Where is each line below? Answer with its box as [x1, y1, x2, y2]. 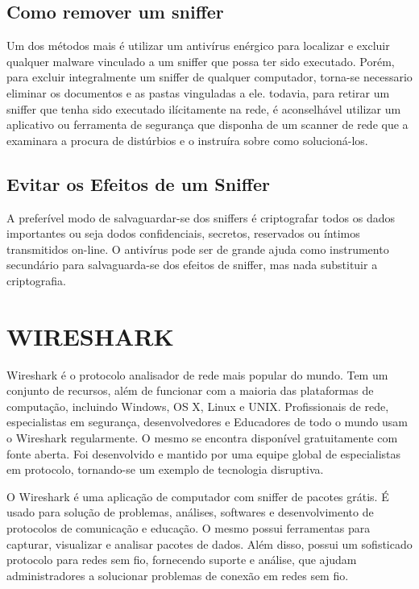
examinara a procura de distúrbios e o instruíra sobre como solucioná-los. [6, 131, 368, 148]
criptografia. [6, 272, 66, 288]
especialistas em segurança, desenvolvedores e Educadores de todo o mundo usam [6, 413, 408, 430]
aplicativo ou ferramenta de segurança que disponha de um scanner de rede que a [6, 116, 409, 133]
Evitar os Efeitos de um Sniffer [6, 171, 270, 196]
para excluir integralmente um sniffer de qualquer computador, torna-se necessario [6, 68, 413, 85]
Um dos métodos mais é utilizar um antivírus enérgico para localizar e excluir [6, 37, 390, 54]
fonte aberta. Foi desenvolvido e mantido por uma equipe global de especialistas [6, 445, 401, 462]
